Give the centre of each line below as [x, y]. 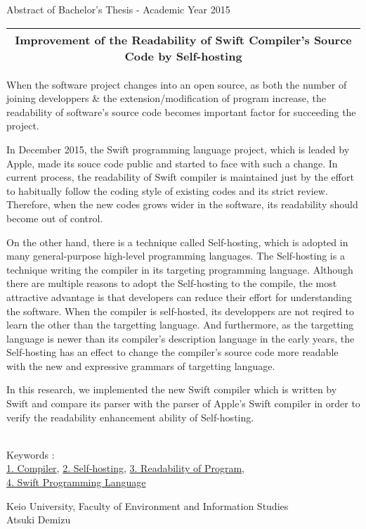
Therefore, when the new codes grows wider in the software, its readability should [182, 204]
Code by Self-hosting [183, 56]
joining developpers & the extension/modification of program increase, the [166, 98]
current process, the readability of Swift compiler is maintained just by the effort [180, 177]
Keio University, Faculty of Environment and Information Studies [148, 505]
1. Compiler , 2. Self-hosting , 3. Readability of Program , [126, 468]
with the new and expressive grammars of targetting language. [141, 365]
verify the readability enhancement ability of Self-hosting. [130, 417]
